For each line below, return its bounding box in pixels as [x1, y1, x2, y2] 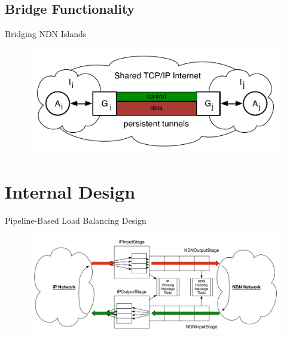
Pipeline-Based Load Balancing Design [5, 214, 146, 227]
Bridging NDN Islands [5, 28, 87, 40]
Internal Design [5, 179, 136, 204]
